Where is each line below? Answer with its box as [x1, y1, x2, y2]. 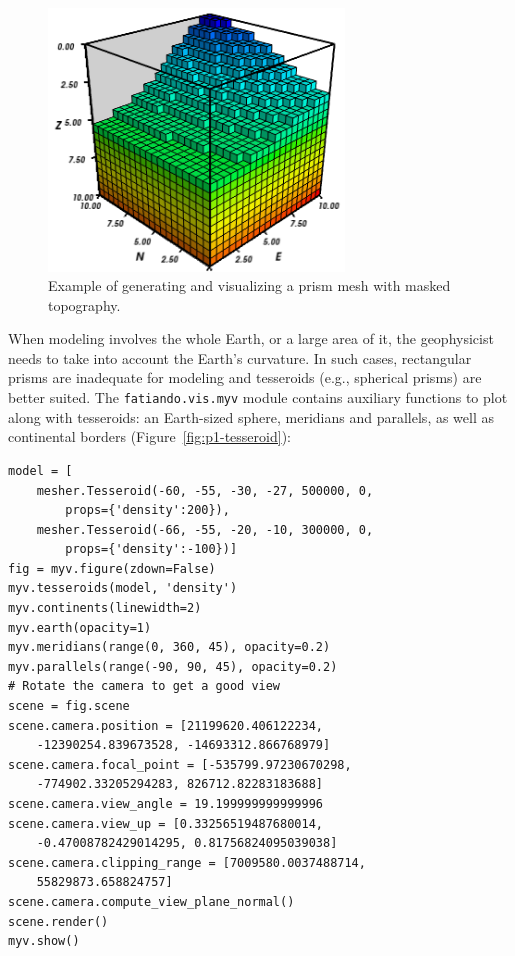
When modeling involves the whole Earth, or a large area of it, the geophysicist [8, 328, 494, 349]
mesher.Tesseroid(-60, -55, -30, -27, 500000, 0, [36, 483, 374, 498]
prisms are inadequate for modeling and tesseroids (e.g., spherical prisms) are [8, 367, 482, 388]
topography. [48, 294, 121, 315]
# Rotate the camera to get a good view [8, 679, 281, 694]
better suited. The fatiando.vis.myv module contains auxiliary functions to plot [8, 387, 508, 408]
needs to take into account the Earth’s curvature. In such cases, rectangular [8, 347, 472, 368]
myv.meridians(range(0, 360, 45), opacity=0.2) [8, 640, 331, 655]
